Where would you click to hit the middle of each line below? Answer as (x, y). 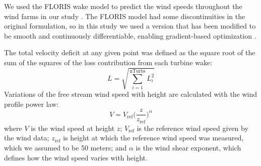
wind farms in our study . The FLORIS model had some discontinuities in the (125, 16)
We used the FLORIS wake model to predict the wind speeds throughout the (123, 6)
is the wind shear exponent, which (188, 147)
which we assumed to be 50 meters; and (66, 147)
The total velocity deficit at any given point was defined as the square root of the (130, 52)
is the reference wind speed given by (192, 128)
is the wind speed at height (73, 128)
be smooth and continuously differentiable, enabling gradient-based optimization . (130, 35)
